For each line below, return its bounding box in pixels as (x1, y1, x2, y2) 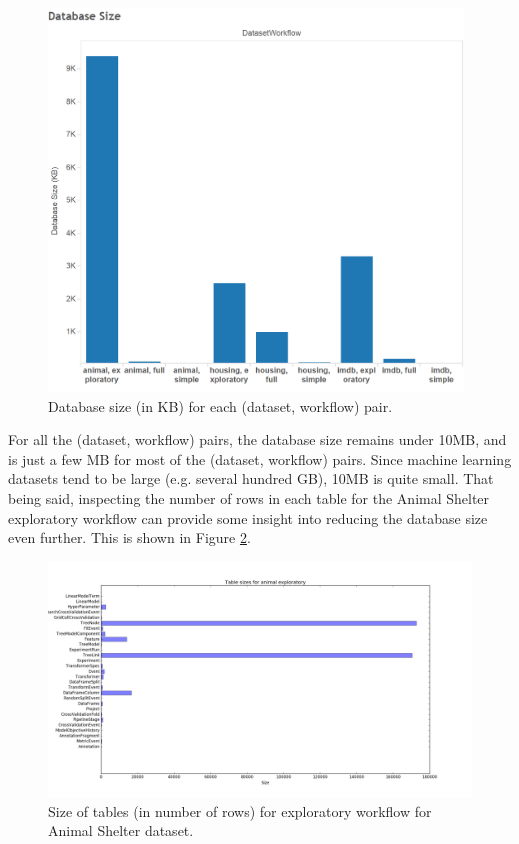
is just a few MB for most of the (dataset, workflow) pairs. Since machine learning (8, 448, 512, 469)
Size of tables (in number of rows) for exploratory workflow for (48, 800, 432, 821)
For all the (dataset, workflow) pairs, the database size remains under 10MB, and (8, 429, 507, 450)
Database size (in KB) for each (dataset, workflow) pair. (48, 395, 393, 416)
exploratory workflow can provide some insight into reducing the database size (8, 507, 488, 528)
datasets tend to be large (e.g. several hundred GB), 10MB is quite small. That (8, 468, 494, 489)
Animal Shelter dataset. (48, 820, 194, 841)
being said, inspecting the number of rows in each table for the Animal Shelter (8, 487, 490, 508)
